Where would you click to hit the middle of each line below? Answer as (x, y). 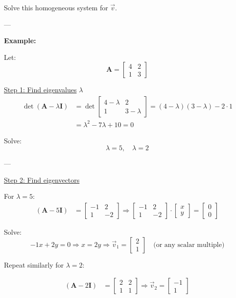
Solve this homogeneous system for (56, 7)
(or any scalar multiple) (189, 245)
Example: (20, 41)
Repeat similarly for (34, 264)
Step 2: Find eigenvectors (42, 179)
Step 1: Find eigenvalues (40, 90)
